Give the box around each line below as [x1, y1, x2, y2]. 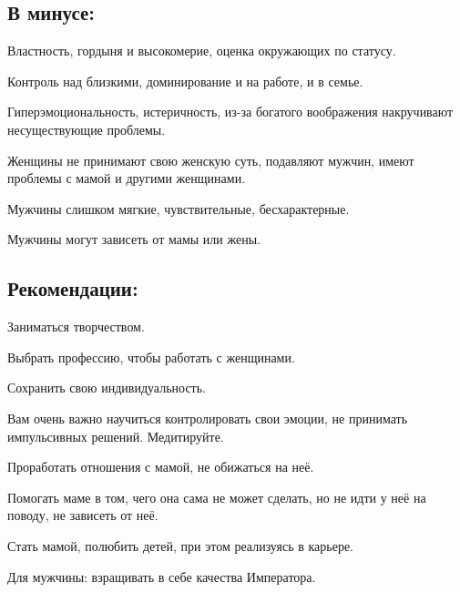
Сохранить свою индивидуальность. [7, 378, 207, 397]
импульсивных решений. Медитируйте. [7, 426, 224, 445]
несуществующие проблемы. [7, 119, 166, 138]
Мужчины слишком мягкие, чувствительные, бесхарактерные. [7, 199, 350, 218]
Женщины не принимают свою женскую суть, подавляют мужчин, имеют [7, 150, 414, 169]
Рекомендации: [7, 274, 138, 302]
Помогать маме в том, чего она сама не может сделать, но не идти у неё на [7, 487, 426, 506]
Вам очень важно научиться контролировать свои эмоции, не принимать [7, 408, 408, 427]
